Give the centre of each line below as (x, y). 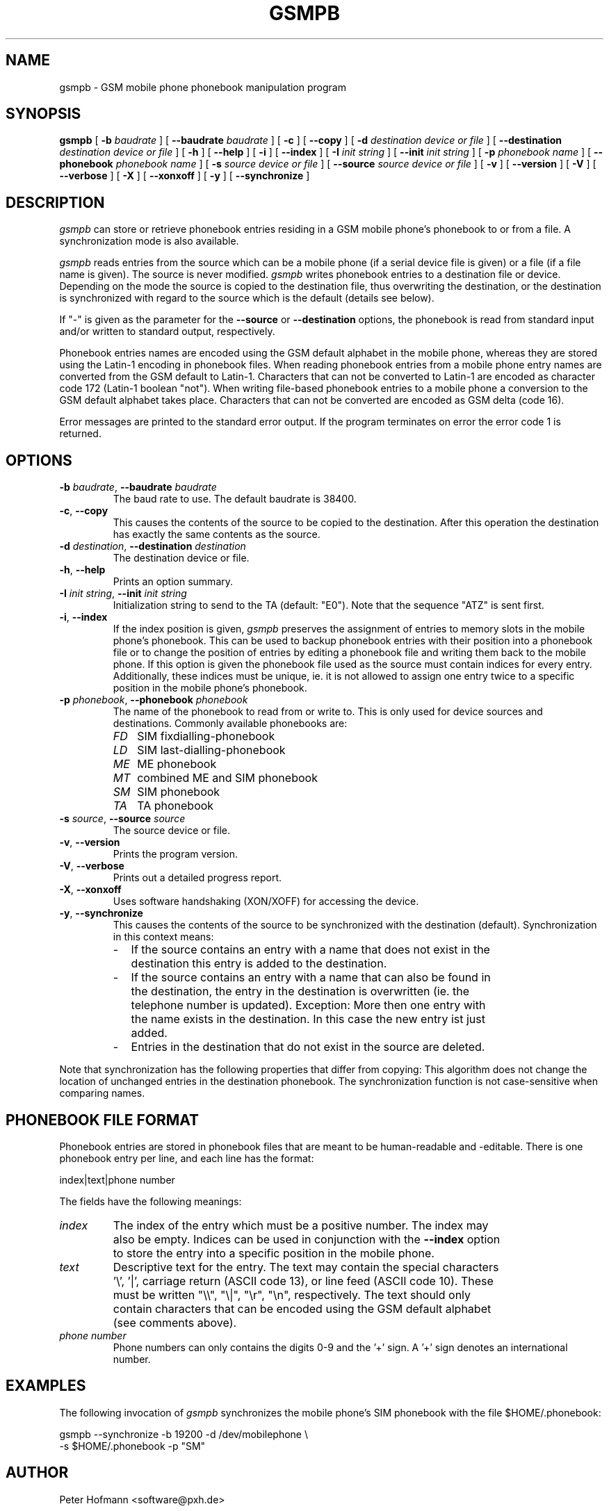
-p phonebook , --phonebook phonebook (154, 700)
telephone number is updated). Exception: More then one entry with (308, 1005)
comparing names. (102, 1093)
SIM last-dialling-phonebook (211, 750)
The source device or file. (171, 831)
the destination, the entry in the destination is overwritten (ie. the (300, 991)
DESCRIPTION (55, 202)
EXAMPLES (46, 1386)
